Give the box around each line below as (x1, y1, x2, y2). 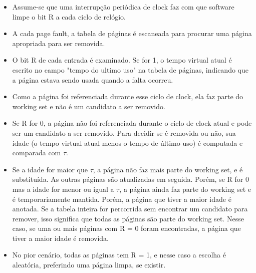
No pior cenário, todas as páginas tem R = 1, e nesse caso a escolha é (12, 249, 226, 260)
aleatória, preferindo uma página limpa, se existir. (12, 259, 166, 270)
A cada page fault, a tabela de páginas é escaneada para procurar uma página (12, 28, 252, 39)
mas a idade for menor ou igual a (12, 183, 114, 194)
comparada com (12, 147, 61, 158)
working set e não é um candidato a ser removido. (12, 101, 165, 111)
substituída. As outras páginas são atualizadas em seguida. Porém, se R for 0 (12, 174, 249, 184)
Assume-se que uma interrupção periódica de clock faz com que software (12, 2, 234, 12)
